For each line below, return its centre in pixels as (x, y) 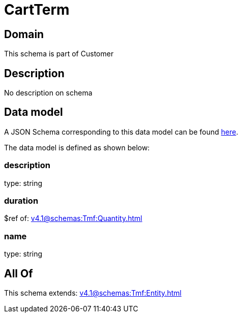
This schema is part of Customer (59, 54)
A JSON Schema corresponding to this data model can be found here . (121, 132)
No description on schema (48, 93)
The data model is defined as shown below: (77, 147)
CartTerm (37, 10)
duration (21, 200)
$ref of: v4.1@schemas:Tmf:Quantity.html (73, 218)
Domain (24, 34)
